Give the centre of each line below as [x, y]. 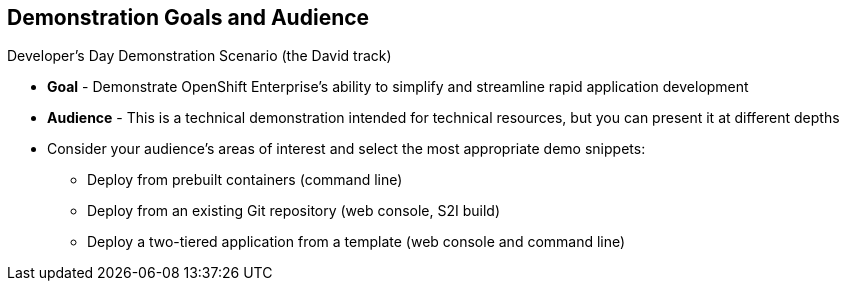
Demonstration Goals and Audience [188, 17]
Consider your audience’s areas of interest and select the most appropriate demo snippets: [346, 149]
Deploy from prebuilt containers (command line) [245, 180]
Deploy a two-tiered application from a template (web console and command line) [356, 242]
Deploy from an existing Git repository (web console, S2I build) [293, 211]
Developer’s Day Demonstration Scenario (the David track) [199, 56]
